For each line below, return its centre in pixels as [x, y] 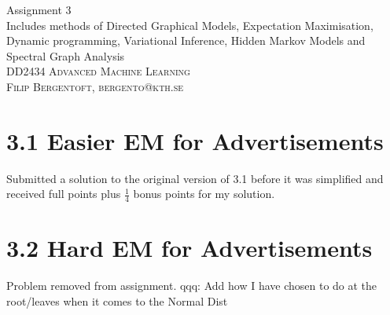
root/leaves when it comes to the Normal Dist [117, 300]
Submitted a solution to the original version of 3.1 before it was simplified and [195, 178]
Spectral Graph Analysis [66, 55]
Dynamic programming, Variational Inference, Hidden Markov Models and [186, 40]
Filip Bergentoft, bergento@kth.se [95, 86]
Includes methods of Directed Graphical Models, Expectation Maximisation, [190, 25]
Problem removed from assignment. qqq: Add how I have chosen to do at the [192, 286]
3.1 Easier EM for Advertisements [195, 140]
